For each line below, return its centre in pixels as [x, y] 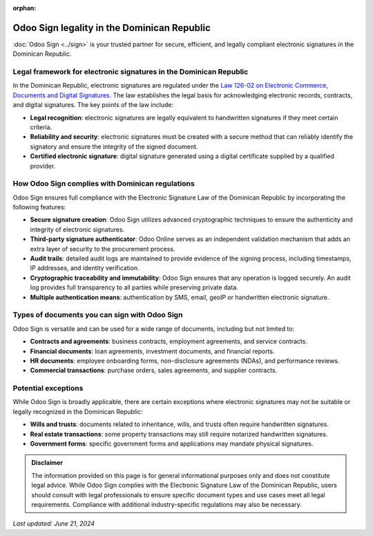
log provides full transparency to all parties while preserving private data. [134, 287]
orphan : [25, 8]
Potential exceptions [48, 388]
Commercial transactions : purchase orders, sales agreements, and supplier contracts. [154, 370]
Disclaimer [47, 463]
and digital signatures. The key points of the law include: [93, 105]
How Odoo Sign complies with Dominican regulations [104, 184]
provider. [43, 166]
